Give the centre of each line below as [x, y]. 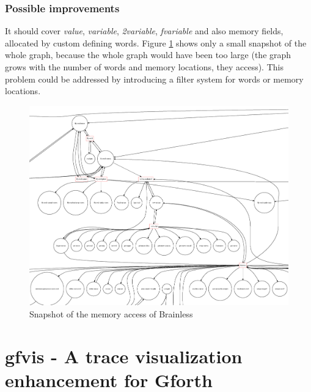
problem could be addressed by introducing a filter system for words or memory [154, 79]
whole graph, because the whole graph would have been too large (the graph [148, 55]
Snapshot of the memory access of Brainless [111, 313]
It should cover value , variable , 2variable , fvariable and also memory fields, [144, 31]
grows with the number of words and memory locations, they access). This [144, 67]
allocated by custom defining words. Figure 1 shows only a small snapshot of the [156, 43]
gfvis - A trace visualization [124, 356]
